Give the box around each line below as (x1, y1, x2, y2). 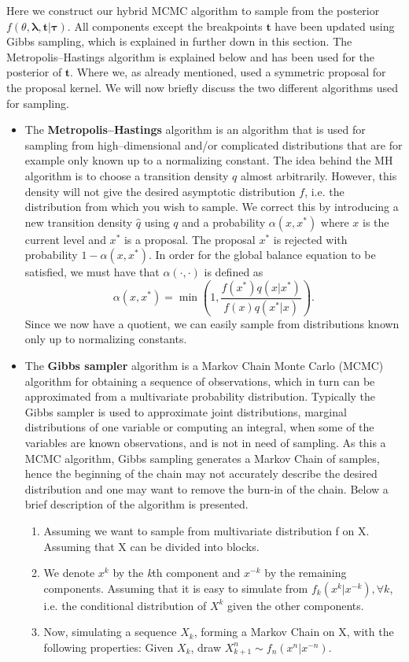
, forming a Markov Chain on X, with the (193, 623, 394, 640)
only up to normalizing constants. (24, 331, 187, 347)
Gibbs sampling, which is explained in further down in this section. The (6, 33, 352, 50)
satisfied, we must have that (24, 264, 160, 280)
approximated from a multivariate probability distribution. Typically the (24, 388, 376, 405)
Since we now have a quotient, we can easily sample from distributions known (24, 315, 400, 331)
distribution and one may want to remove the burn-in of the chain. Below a (24, 480, 389, 497)
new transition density (24, 213, 133, 230)
